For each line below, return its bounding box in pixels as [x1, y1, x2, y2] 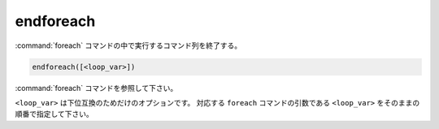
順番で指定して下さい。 [15, 110, 93, 119]
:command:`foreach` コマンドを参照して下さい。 [15, 83, 178, 92]
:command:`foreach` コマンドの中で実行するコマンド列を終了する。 [15, 41, 242, 50]
